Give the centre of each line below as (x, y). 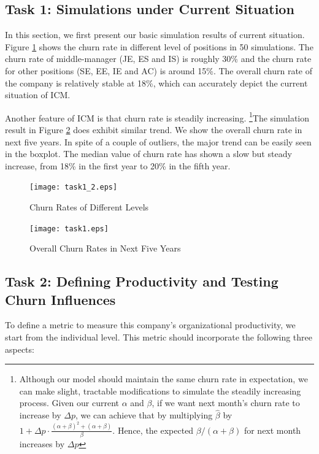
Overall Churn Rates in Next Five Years (105, 248)
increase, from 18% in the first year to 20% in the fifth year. (118, 165)
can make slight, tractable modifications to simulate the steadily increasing (160, 391)
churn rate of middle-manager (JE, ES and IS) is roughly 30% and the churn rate (158, 59)
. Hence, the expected (153, 430)
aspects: (20, 349)
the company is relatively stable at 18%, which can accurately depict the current (156, 83)
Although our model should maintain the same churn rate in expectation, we (163, 379)
